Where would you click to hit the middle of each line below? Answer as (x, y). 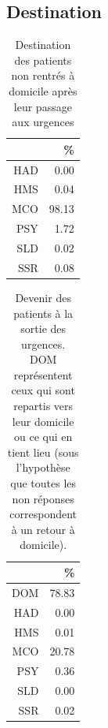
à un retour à (43, 529)
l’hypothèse (43, 467)
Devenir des (43, 297)
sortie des (43, 329)
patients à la (43, 313)
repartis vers (43, 406)
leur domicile (43, 421)
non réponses (43, 498)
